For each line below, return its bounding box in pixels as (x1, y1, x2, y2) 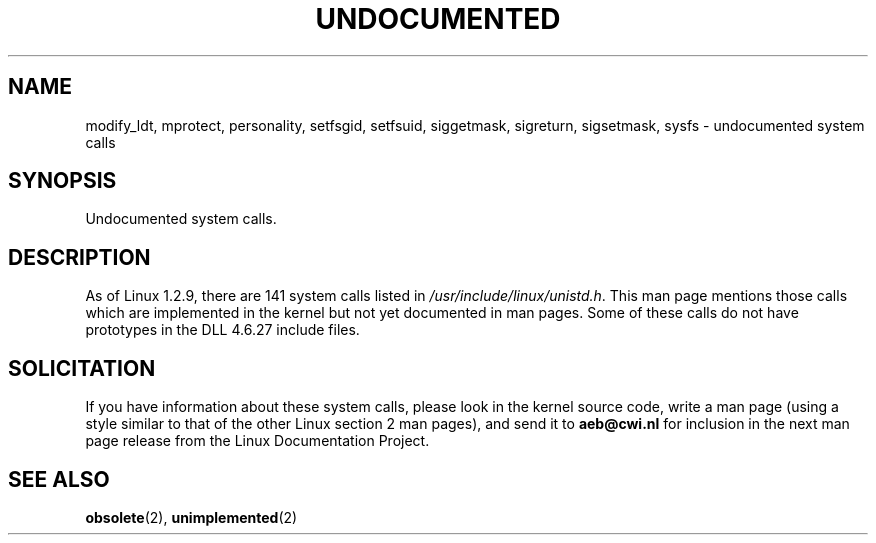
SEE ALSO (8, 466, 110, 492)
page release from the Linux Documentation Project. (85, 432, 430, 450)
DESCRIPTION (8, 244, 151, 270)
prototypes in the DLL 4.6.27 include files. (85, 321, 360, 339)
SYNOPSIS (8, 168, 117, 194)
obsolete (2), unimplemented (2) (85, 508, 298, 526)
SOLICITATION (8, 355, 156, 381)
